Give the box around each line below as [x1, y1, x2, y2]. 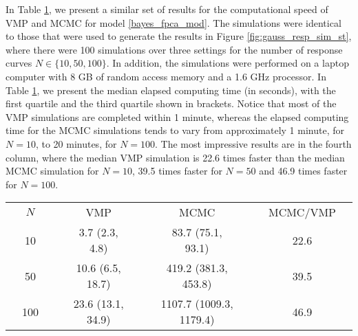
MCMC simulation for [6, 164, 99, 178]
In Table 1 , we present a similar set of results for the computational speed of [6, 2, 328, 16]
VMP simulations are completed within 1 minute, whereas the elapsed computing [6, 109, 349, 124]
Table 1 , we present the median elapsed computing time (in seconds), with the [6, 82, 336, 97]
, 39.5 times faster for [132, 164, 222, 178]
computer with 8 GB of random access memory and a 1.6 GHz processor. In [6, 69, 326, 83]
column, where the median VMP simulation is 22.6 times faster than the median [6, 150, 345, 164]
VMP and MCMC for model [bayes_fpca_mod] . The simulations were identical [6, 15, 341, 30]
